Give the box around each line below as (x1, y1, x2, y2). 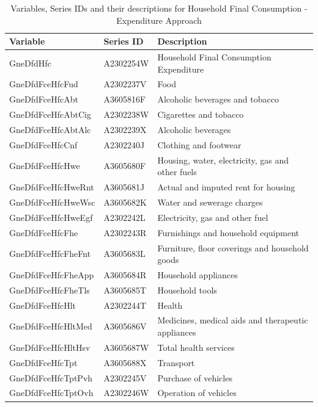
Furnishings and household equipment (157, 226, 299, 239)
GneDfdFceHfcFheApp (9, 268, 94, 281)
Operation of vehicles (157, 386, 237, 399)
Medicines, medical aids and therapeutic (157, 314, 308, 326)
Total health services (157, 340, 235, 353)
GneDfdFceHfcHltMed (9, 320, 92, 333)
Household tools (157, 283, 217, 296)
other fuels (157, 165, 197, 178)
